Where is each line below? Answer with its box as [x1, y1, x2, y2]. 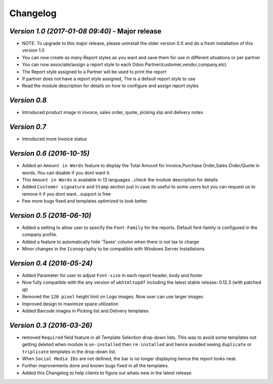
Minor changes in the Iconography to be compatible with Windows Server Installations [22, 246, 205, 252]
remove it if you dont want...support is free [22, 190, 111, 197]
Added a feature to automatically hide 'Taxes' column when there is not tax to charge [22, 239, 199, 245]
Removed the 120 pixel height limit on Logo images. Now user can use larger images [22, 294, 203, 300]
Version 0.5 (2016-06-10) [9, 211, 92, 220]
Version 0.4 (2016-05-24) [9, 259, 93, 267]
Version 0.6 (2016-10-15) [9, 149, 90, 158]
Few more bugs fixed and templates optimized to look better [22, 198, 148, 204]
